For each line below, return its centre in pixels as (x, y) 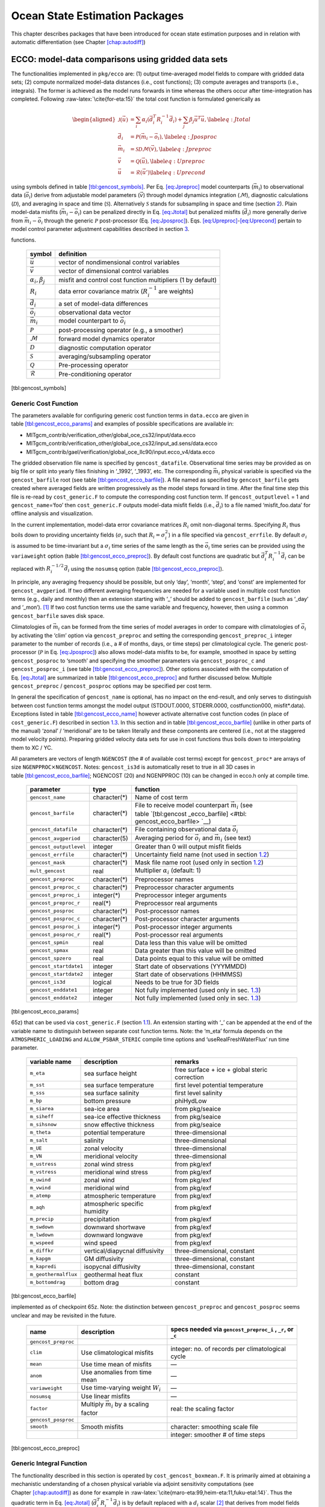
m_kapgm (40, 1259)
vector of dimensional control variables (113, 271)
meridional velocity (111, 1156)
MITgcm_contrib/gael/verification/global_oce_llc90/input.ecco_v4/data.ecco (120, 451)
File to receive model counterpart (182, 805)
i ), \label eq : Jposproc (187, 137)
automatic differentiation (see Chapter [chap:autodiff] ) (78, 42)
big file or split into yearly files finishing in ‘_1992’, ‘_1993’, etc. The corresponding (111, 471)
